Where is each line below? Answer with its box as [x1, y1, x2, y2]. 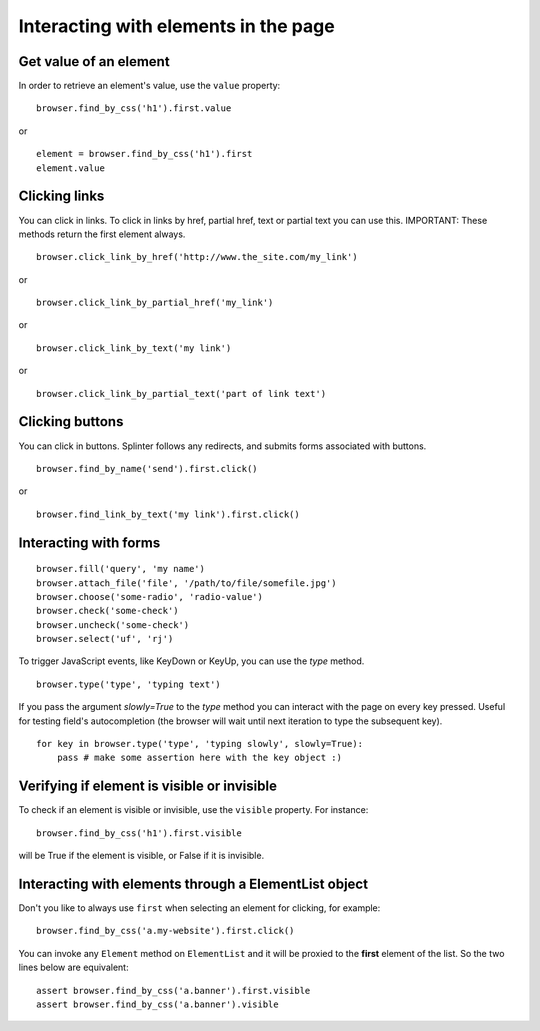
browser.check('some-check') [36, 605, 179, 617]
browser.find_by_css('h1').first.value [36, 103, 232, 114]
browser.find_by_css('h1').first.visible [36, 827, 242, 839]
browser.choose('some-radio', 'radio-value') [36, 591, 264, 602]
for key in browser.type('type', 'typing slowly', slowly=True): [36, 738, 364, 750]
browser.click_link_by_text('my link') [36, 342, 232, 354]
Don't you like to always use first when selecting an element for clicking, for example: [18, 902, 381, 914]
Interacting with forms [18, 534, 161, 551]
